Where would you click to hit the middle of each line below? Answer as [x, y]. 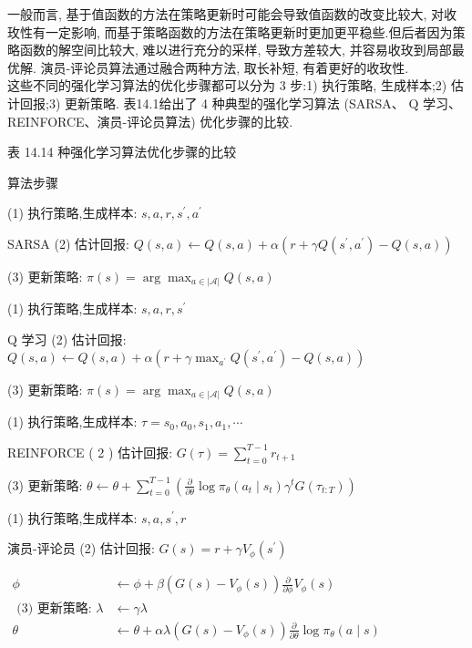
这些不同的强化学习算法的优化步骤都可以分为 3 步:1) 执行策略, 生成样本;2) [227, 85]
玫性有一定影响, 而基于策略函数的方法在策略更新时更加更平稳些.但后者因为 [230, 31]
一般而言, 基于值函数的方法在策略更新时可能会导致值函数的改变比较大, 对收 [232, 14]
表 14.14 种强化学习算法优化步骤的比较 [122, 152]
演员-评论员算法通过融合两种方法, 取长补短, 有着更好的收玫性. [225, 67]
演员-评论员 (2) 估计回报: [81, 548]
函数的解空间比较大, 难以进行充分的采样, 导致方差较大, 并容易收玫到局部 [236, 50]
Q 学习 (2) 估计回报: [67, 339]
